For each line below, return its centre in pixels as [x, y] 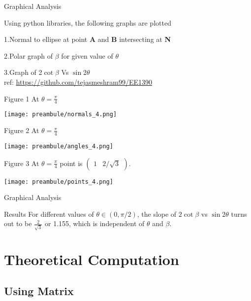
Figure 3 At [22, 163]
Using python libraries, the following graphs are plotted [88, 22]
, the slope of [157, 214]
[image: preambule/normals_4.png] [61, 115]
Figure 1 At [22, 98]
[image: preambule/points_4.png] [59, 182]
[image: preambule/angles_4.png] [59, 146]
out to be [18, 223]
